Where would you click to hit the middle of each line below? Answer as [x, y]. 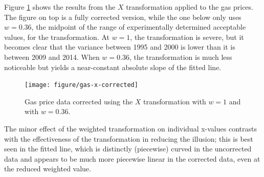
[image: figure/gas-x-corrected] [81, 85]
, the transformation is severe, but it [187, 37]
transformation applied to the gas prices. [190, 7]
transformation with [175, 101]
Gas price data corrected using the [79, 101]
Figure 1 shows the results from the [60, 7]
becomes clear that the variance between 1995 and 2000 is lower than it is [120, 47]
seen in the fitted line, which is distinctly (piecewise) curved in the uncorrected [128, 149]
